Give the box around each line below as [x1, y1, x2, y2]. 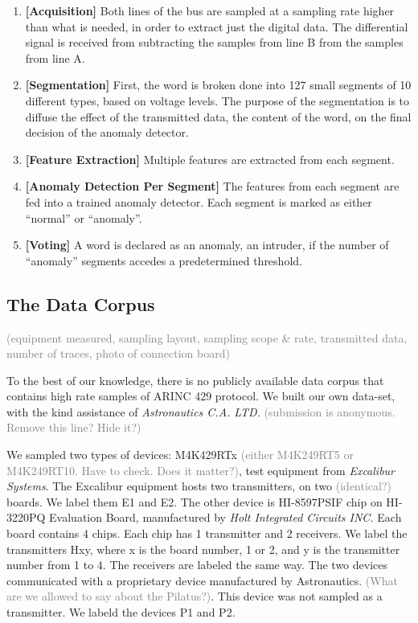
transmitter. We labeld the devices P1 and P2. [6, 604, 236, 621]
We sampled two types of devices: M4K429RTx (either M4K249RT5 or [6, 446, 354, 463]
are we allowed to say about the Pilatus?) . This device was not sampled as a [6, 588, 383, 605]
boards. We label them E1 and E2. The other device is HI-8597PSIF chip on [6, 493, 383, 510]
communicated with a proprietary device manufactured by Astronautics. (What [6, 572, 398, 588]
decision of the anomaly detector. [25, 124, 189, 141]
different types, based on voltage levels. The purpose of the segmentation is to [25, 92, 410, 109]
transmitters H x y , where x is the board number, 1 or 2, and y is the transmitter [6, 540, 400, 557]
